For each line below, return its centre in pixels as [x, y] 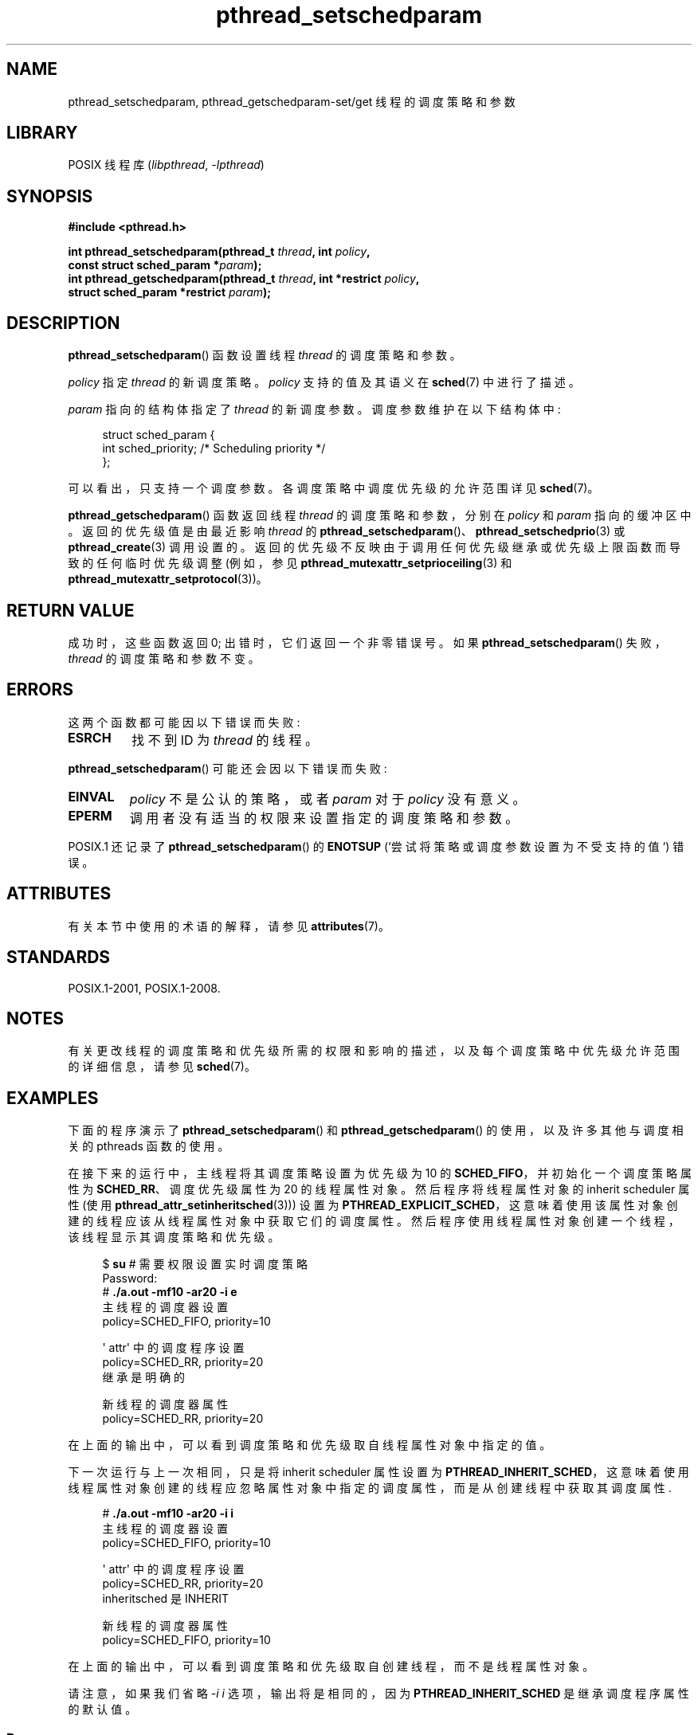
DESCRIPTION [63, 323]
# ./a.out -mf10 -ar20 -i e [170, 1292]
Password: [130, 1279]
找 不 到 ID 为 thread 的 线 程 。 [225, 740]
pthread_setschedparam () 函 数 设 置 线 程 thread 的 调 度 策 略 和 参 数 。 [265, 355]
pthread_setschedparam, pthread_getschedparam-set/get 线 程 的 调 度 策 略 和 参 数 [292, 101]
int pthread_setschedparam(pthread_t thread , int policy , [219, 252]
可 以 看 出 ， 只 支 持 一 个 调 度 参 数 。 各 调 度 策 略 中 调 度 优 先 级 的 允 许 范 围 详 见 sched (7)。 [333, 488]
